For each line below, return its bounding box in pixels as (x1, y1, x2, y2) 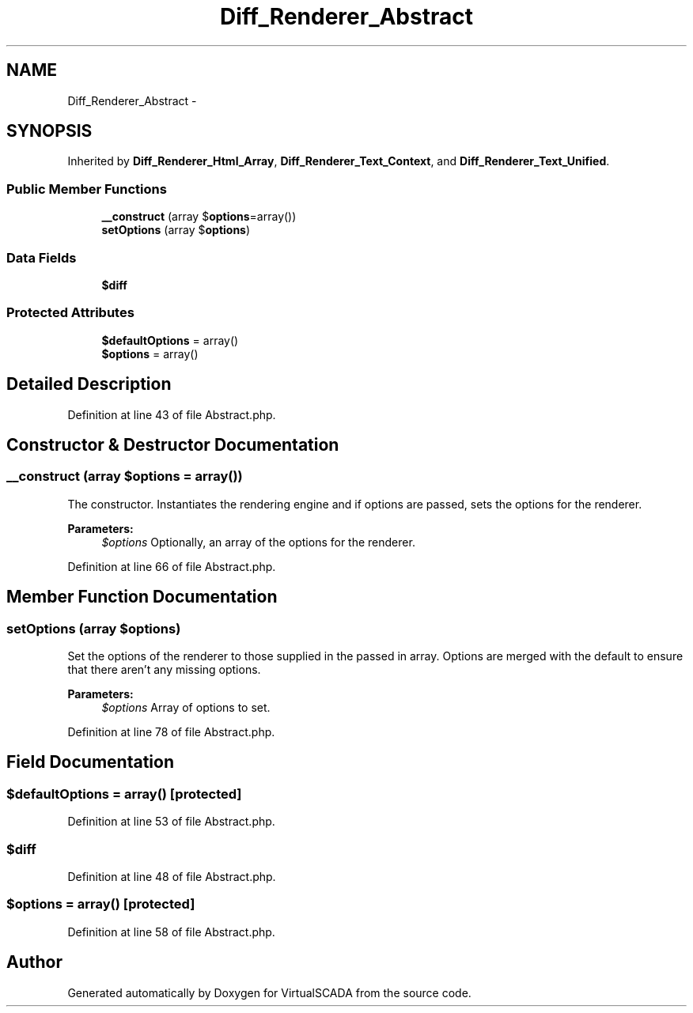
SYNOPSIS (6, 121, 93, 142)
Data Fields (6, 249, 77, 266)
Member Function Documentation (6, 587, 278, 607)
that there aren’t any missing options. (67, 662, 261, 676)
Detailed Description (6, 374, 172, 395)
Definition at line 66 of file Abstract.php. (67, 559, 276, 573)
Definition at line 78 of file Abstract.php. (67, 724, 275, 739)
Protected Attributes (6, 304, 134, 321)
